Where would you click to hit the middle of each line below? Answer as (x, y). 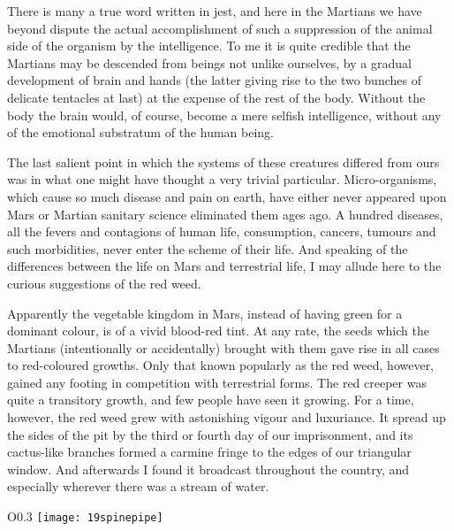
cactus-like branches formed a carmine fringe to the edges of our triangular (209, 452)
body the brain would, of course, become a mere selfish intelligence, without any (224, 115)
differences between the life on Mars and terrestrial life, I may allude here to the (224, 266)
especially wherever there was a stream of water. (138, 486)
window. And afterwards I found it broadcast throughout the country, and (208, 469)
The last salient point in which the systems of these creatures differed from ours (223, 162)
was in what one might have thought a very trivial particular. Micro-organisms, (222, 179)
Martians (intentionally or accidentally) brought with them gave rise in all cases (223, 347)
